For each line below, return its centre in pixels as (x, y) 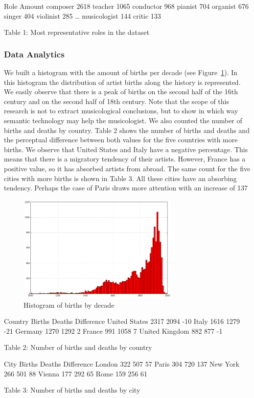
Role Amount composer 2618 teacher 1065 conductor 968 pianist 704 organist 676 (126, 6)
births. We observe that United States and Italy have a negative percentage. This (126, 149)
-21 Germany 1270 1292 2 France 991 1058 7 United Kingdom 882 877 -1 (113, 331)
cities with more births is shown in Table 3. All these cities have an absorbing (120, 178)
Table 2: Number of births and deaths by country (78, 347)
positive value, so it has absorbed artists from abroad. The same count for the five (127, 168)
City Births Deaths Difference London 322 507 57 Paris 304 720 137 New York (122, 364)
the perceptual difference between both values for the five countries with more (121, 140)
